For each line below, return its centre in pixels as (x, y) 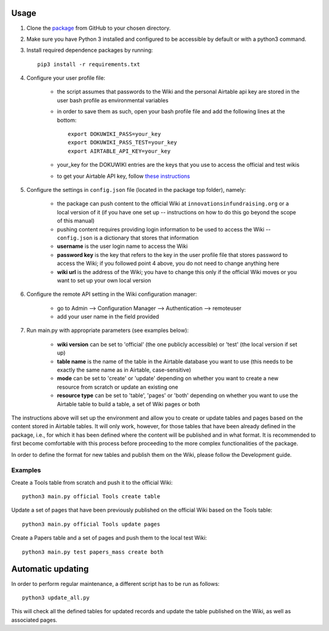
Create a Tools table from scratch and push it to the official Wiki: (92, 482)
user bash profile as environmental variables (113, 100)
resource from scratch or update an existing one (118, 387)
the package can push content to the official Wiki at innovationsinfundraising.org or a (173, 203)
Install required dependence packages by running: (90, 50)
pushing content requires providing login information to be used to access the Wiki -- (164, 229)
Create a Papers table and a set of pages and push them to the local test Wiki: (109, 538)
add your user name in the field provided (108, 317)
